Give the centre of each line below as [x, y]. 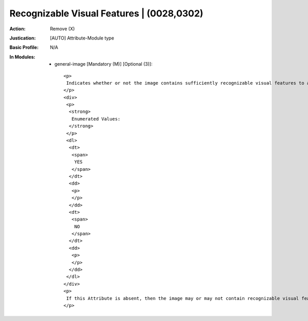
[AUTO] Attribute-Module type [82, 38]
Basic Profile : [24, 47]
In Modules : [22, 57]
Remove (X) [62, 29]
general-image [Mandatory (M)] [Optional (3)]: [103, 64]
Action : [17, 29]
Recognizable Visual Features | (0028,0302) [107, 13]
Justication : [23, 38]
